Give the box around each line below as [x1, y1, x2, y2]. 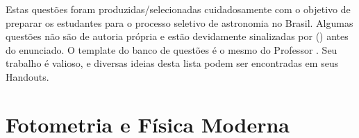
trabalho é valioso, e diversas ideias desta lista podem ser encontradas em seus [6, 56, 339, 70]
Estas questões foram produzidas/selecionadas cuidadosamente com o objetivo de [6, 2, 351, 16]
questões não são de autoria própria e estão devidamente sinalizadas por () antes [6, 29, 349, 43]
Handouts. [6, 69, 49, 83]
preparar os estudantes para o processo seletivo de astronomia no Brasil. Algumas [6, 15, 353, 30]
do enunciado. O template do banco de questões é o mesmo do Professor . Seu [6, 42, 337, 57]
